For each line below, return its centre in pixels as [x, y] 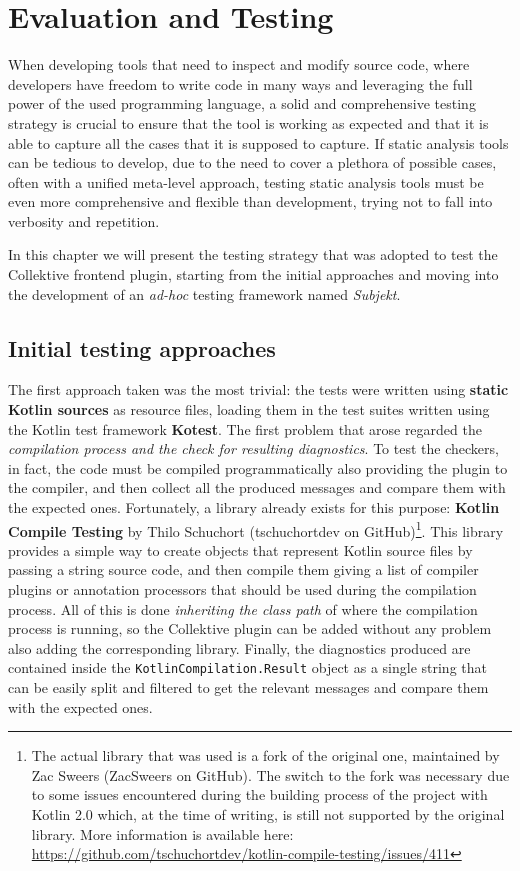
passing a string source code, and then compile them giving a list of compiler [243, 569]
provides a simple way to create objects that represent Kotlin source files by [240, 549]
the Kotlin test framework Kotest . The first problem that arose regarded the [245, 428]
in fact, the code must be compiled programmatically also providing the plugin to [258, 467]
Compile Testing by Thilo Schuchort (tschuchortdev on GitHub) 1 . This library [256, 529]
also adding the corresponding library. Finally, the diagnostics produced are [239, 647]
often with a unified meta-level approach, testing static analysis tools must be [246, 181]
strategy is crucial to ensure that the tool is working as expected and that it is [248, 122]
